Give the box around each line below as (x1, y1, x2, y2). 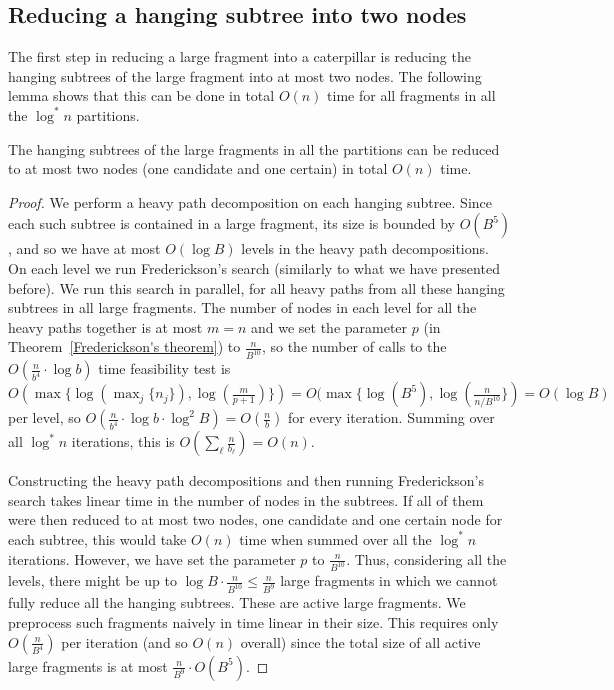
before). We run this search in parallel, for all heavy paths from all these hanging (8, 277, 505, 298)
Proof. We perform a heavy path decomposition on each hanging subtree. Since (8, 191, 493, 212)
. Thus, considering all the (346, 548, 507, 569)
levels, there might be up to (8, 570, 177, 591)
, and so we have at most (8, 238, 161, 259)
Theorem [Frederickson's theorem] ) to (8, 336, 241, 357)
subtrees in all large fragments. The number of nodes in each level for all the (8, 297, 477, 318)
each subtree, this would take (8, 528, 187, 549)
